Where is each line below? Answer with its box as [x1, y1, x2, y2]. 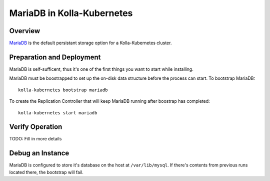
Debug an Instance [9, 149, 69, 157]
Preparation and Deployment [9, 53, 101, 61]
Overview [9, 27, 40, 35]
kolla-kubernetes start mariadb [18, 110, 97, 115]
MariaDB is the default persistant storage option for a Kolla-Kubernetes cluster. [9, 40, 172, 46]
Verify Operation [9, 123, 62, 131]
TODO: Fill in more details [9, 136, 62, 142]
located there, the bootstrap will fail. [9, 169, 83, 175]
